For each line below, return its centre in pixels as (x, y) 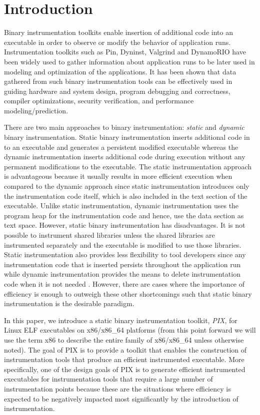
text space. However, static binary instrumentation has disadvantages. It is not (125, 225)
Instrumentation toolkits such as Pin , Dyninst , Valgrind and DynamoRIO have (125, 52)
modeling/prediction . (36, 110)
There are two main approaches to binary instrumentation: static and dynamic (124, 127)
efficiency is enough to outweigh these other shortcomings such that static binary (128, 293)
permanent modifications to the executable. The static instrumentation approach (128, 166)
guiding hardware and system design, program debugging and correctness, (117, 91)
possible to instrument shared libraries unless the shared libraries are (109, 235)
